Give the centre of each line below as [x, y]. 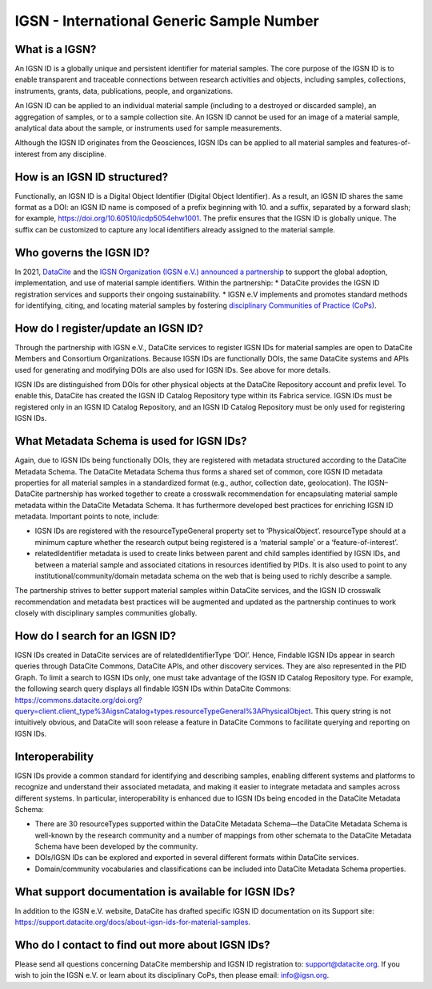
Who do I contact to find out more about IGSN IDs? [143, 945]
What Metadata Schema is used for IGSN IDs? [131, 441]
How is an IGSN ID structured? [91, 177]
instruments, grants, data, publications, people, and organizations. [124, 91]
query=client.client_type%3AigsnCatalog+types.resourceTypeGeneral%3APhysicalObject [163, 711]
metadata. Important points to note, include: [87, 516]
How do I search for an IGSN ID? [95, 636]
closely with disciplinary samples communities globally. [106, 613]
